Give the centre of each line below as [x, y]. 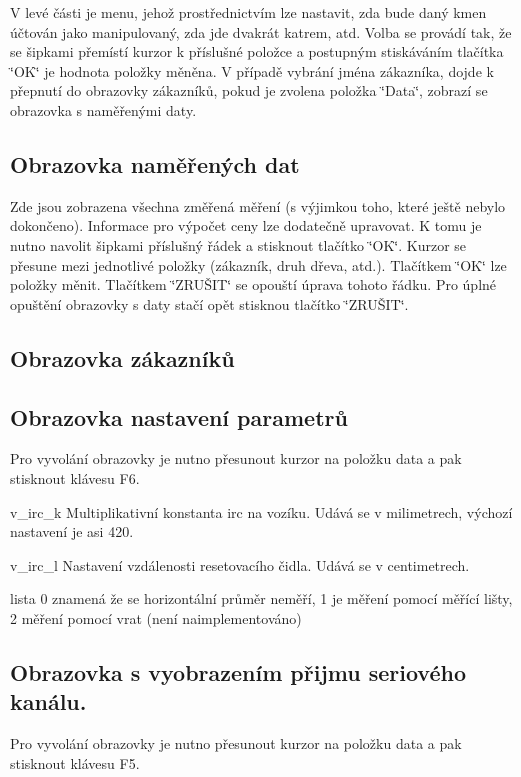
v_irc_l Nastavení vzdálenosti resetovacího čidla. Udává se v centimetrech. [240, 564]
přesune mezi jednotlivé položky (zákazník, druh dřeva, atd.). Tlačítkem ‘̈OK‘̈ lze [258, 264]
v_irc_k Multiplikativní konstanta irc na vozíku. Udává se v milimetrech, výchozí [261, 511]
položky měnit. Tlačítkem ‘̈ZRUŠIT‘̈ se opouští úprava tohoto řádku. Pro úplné [253, 284]
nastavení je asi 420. [72, 531]
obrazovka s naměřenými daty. [103, 109]
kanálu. [48, 701]
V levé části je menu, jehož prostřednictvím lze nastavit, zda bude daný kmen [248, 12]
